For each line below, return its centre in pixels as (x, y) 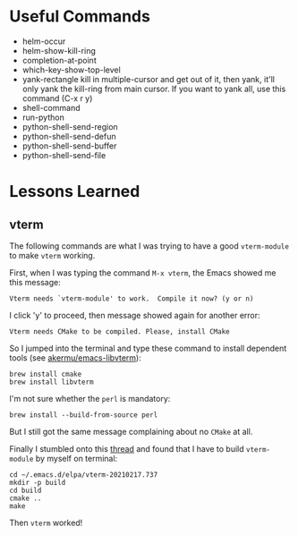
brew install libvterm (51, 382)
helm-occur (44, 41)
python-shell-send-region (70, 126)
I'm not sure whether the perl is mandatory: (90, 398)
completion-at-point (59, 60)
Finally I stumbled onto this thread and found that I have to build (127, 448)
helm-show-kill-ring (59, 50)
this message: (35, 282)
